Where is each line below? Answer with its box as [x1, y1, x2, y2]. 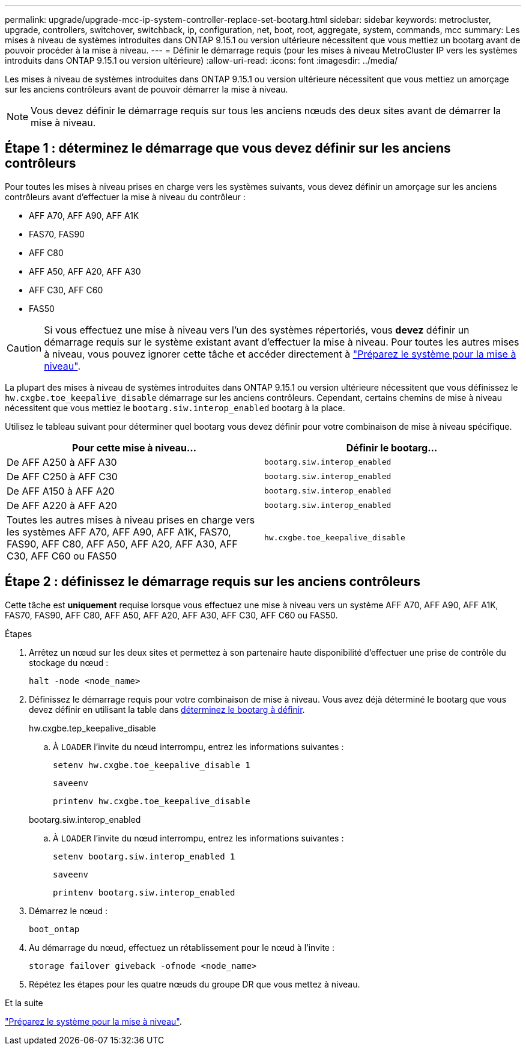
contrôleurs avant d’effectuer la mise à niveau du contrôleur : [5, 191, 246, 202]
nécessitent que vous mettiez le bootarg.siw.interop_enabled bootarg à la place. [5, 402, 345, 413]
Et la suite [5, 997, 43, 1008]
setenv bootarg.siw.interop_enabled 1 [53, 851, 235, 861]
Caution [7, 341, 42, 354]
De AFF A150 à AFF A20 [7, 484, 115, 497]
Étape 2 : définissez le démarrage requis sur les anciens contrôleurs [5, 574, 420, 590]
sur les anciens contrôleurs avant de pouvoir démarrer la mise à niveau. [5, 84, 288, 94]
